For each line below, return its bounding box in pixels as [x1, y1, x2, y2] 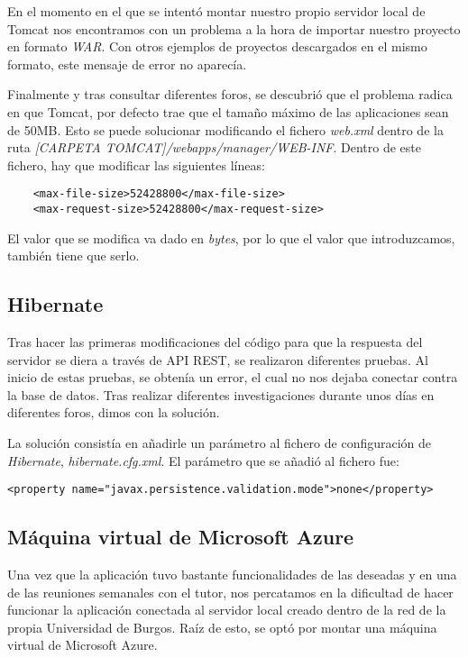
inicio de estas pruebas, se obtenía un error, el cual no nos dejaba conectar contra [7, 368, 458, 387]
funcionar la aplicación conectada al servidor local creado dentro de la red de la [7, 600, 446, 619]
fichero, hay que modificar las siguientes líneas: [7, 155, 265, 174]
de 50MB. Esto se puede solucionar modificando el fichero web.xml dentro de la [7, 120, 444, 139]
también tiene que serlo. [7, 246, 140, 265]
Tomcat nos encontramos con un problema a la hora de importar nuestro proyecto [7, 19, 461, 38]
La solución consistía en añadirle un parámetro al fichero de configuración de [7, 433, 432, 452]
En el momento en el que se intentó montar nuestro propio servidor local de [7, 2, 426, 20]
